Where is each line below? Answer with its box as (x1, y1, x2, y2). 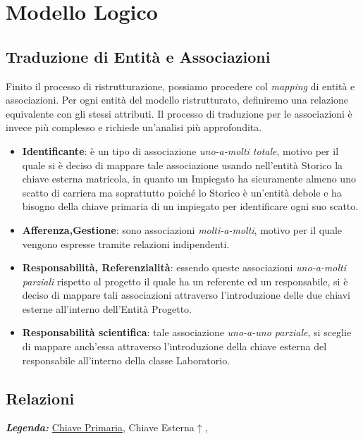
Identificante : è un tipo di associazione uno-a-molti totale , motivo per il (22, 143, 339, 158)
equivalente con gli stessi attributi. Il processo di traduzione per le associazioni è (6, 106, 352, 120)
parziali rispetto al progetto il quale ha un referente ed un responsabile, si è (22, 273, 348, 288)
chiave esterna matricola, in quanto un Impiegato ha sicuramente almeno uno (22, 171, 356, 186)
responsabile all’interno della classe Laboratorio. (22, 352, 230, 367)
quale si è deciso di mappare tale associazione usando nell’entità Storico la (22, 157, 343, 172)
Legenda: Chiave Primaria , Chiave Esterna (6, 420, 195, 435)
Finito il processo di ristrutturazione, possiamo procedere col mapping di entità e (6, 78, 355, 93)
